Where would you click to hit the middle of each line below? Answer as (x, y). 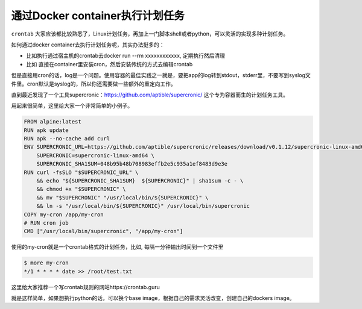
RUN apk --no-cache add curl (67, 139)
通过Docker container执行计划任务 (98, 16)
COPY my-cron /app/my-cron (64, 214)
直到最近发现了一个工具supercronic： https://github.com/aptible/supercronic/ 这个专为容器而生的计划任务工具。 (150, 95)
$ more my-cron (46, 263)
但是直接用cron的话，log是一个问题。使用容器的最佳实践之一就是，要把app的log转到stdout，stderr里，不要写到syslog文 (161, 75)
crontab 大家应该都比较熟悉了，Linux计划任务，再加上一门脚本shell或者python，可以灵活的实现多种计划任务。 (150, 34)
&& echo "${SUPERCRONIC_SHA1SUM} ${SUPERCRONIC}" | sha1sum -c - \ (140, 181)
